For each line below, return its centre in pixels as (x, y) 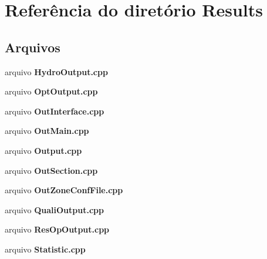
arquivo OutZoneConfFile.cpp (64, 190)
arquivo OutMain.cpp (47, 131)
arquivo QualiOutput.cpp (54, 209)
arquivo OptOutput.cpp (51, 91)
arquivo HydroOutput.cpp (56, 71)
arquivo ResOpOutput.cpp (57, 229)
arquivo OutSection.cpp (51, 170)
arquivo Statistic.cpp (45, 249)
